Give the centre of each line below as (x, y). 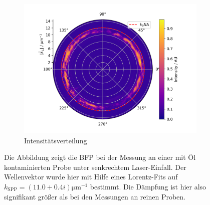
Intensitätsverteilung (56, 140)
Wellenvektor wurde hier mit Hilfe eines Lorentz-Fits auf (91, 177)
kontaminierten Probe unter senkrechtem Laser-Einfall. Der (95, 167)
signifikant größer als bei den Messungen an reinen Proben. (95, 196)
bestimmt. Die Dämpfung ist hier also (148, 186)
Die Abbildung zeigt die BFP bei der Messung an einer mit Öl (100, 157)
